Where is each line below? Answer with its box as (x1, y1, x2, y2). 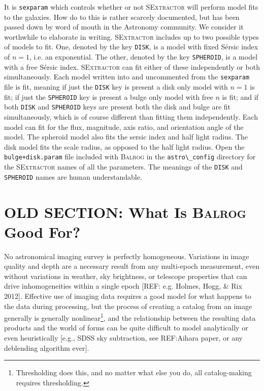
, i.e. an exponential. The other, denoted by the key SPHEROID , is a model (29, 51, 258, 62)
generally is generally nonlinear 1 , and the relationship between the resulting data (4, 311, 256, 323)
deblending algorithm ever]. (4, 342, 89, 353)
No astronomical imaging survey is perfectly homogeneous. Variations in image (4, 250, 249, 261)
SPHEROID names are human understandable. (4, 171, 142, 182)
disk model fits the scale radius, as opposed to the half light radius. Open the (4, 141, 245, 152)
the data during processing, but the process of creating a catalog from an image (4, 300, 252, 311)
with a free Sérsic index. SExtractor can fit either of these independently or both (4, 61, 260, 72)
